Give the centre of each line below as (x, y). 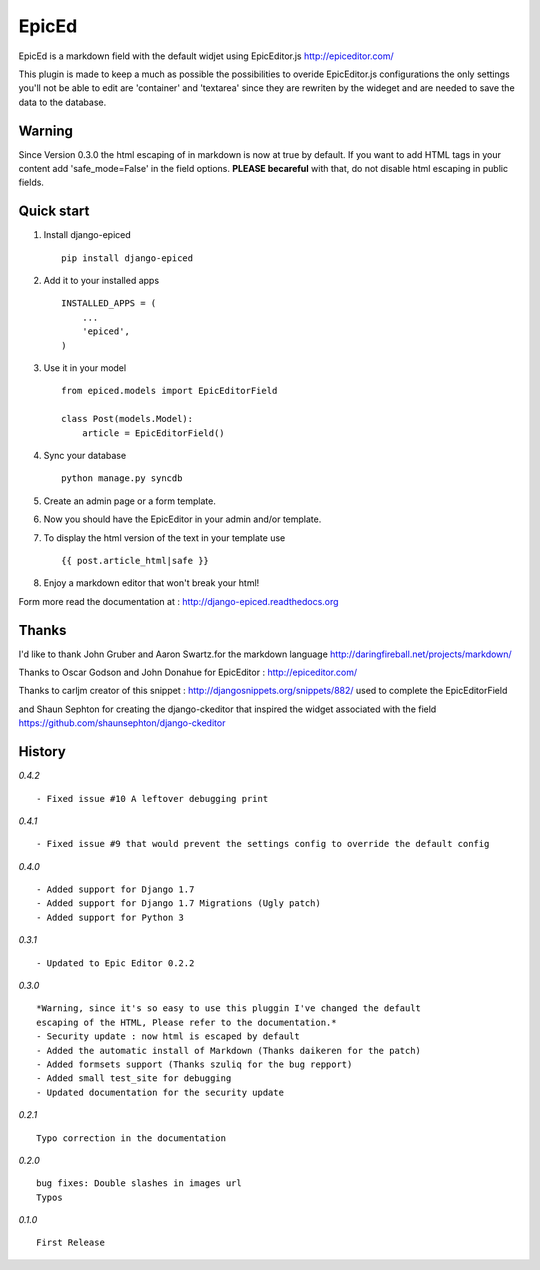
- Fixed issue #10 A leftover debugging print (152, 798)
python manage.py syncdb (122, 478)
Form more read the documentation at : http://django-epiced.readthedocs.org (178, 601)
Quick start (54, 211)
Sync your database (85, 455)
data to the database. (62, 102)
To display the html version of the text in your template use (164, 537)
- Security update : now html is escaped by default (168, 1036)
